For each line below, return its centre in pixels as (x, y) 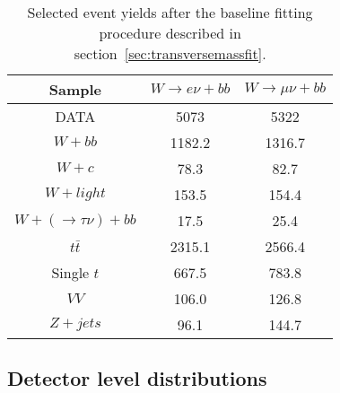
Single (70, 272)
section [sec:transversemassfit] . (170, 53)
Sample (75, 89)
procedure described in (170, 33)
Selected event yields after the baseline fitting (170, 12)
